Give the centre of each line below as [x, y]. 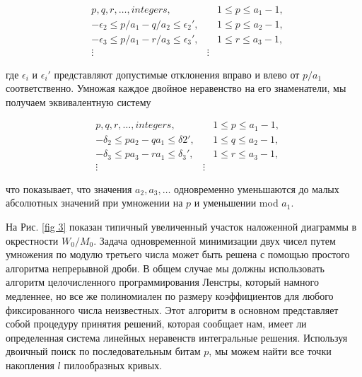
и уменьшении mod [236, 203]
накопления [30, 365]
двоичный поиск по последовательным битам [103, 351]
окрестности [32, 240]
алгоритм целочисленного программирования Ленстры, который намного [162, 282]
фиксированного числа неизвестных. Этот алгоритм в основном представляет [172, 309]
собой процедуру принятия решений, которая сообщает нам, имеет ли [156, 324]
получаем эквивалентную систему [78, 101]
